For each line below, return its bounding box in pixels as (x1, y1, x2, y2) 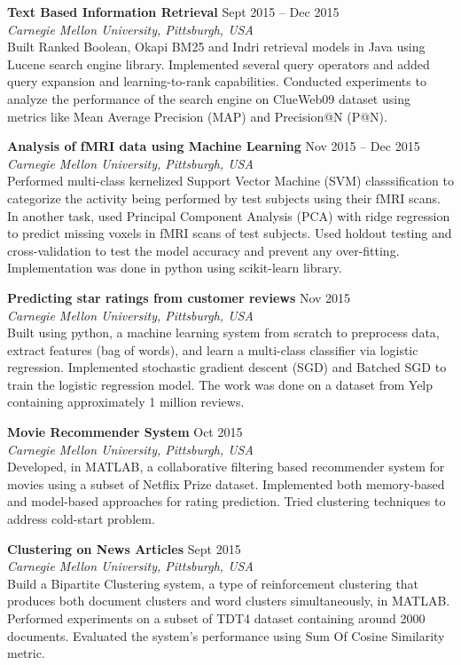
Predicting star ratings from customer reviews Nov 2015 (7, 288, 351, 306)
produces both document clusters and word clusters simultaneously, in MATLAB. (7, 591, 450, 610)
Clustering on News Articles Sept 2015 (7, 539, 241, 558)
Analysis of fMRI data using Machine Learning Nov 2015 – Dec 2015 (7, 137, 420, 155)
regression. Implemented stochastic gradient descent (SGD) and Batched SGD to (7, 358, 447, 376)
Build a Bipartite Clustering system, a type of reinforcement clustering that (7, 574, 419, 592)
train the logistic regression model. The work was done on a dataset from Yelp (7, 375, 434, 393)
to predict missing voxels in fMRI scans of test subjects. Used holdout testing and (7, 224, 452, 242)
